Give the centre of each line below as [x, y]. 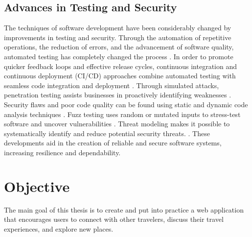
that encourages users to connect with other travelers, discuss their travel [114, 219]
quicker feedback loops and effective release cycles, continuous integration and [120, 66]
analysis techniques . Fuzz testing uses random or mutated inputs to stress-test [122, 114]
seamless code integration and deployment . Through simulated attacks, [112, 85]
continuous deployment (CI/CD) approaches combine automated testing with [120, 76]
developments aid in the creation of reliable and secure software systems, [113, 143]
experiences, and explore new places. [59, 228]
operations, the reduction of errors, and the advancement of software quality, [119, 47]
